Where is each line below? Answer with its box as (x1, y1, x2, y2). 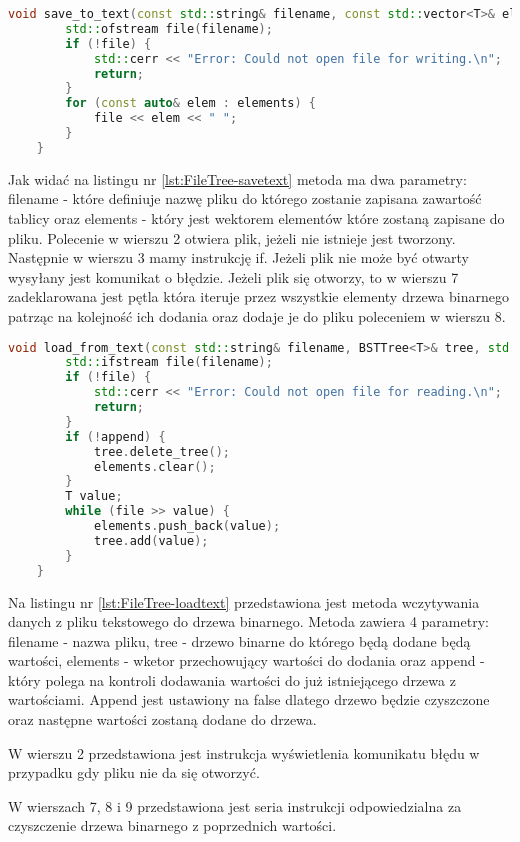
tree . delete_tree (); (93, 444, 230, 459)
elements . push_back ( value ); (93, 519, 281, 533)
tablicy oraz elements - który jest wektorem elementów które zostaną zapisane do (8, 207, 505, 228)
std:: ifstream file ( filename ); (65, 355, 273, 370)
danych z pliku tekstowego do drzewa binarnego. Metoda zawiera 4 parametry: (8, 611, 489, 632)
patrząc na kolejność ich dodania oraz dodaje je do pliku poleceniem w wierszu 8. (8, 305, 506, 326)
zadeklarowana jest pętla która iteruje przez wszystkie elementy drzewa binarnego (8, 286, 509, 307)
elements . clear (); (93, 459, 216, 474)
